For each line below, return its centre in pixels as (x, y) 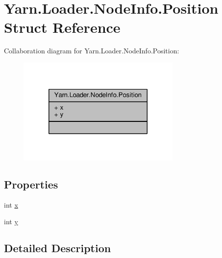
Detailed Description (58, 247)
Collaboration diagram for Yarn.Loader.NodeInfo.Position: (92, 51)
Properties (31, 184)
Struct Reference (62, 27)
